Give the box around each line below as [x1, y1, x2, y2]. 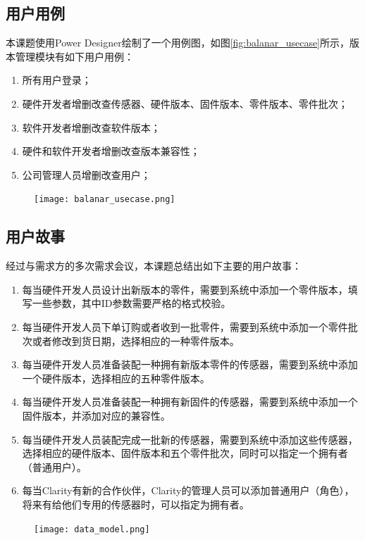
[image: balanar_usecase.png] [34, 194, 175, 205]
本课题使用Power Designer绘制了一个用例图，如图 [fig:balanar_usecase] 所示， [6, 35, 350, 50]
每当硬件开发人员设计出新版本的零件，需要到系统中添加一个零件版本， [22, 282, 348, 296]
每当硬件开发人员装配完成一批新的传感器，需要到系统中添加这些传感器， [22, 432, 358, 446]
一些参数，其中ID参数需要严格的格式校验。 [32, 296, 231, 310]
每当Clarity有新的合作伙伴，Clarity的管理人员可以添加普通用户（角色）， [22, 483, 354, 498]
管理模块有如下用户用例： [15, 49, 134, 63]
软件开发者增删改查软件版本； [22, 120, 161, 134]
